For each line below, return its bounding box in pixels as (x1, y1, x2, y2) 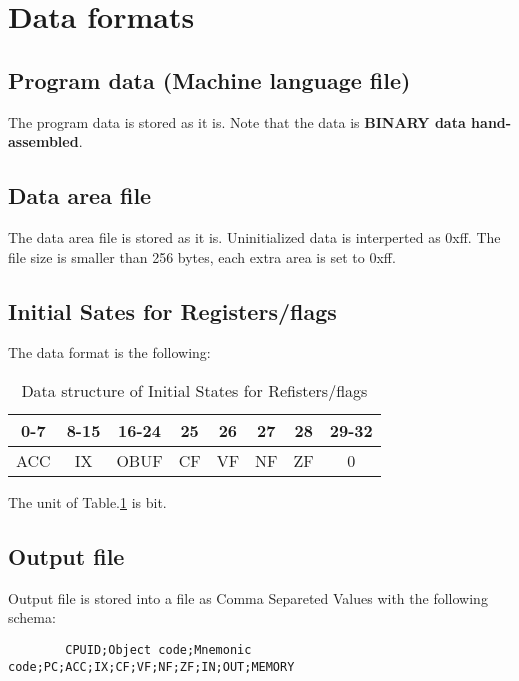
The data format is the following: (8, 342, 211, 363)
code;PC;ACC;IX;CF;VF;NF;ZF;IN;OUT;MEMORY (8, 659, 295, 674)
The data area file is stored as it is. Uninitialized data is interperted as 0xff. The (8, 226, 501, 247)
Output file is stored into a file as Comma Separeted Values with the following (8, 587, 488, 608)
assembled (8, 131, 79, 152)
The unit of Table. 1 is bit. (8, 491, 167, 512)
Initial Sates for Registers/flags (8, 295, 337, 326)
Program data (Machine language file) (8, 64, 411, 95)
